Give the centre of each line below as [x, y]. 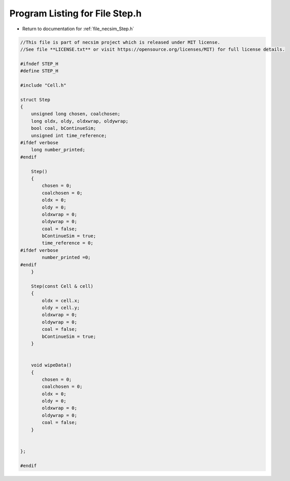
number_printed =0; [66, 257]
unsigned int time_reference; [69, 135]
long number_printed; [58, 150]
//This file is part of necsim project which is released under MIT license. [120, 42]
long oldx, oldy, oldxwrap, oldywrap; [80, 121]
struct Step [35, 99]
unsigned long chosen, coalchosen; [76, 114]
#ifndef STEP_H [39, 64]
